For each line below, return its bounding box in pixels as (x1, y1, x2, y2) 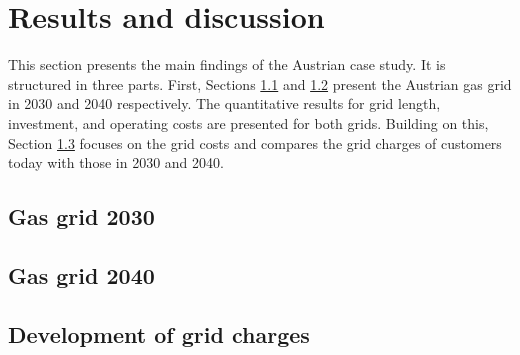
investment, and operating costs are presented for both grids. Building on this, (8, 112, 489, 133)
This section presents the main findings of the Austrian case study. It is (8, 54, 446, 75)
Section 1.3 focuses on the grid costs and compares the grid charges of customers (8, 132, 502, 153)
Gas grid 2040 (8, 259, 155, 290)
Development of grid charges (8, 318, 310, 349)
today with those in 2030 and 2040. (8, 152, 224, 173)
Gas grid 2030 (8, 201, 155, 232)
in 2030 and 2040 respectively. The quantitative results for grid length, (8, 93, 441, 114)
